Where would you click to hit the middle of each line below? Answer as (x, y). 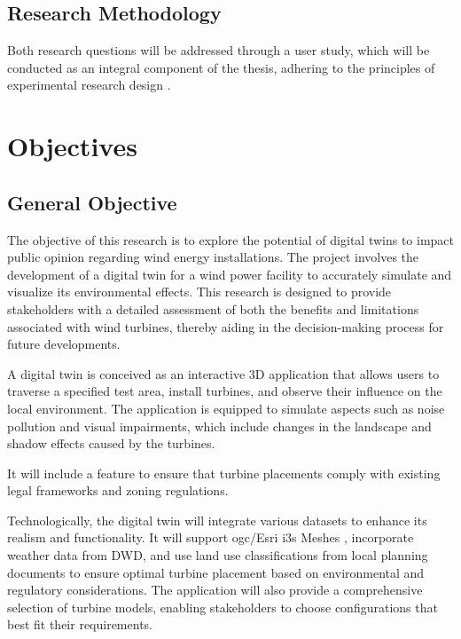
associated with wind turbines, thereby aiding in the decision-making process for (226, 326)
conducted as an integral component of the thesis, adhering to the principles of (221, 67)
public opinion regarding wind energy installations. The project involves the (213, 257)
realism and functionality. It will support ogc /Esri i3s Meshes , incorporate (211, 537)
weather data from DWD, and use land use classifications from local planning (218, 555)
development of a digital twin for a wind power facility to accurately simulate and (230, 274)
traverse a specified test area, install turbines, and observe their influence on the (225, 391)
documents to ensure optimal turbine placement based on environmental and (216, 572)
